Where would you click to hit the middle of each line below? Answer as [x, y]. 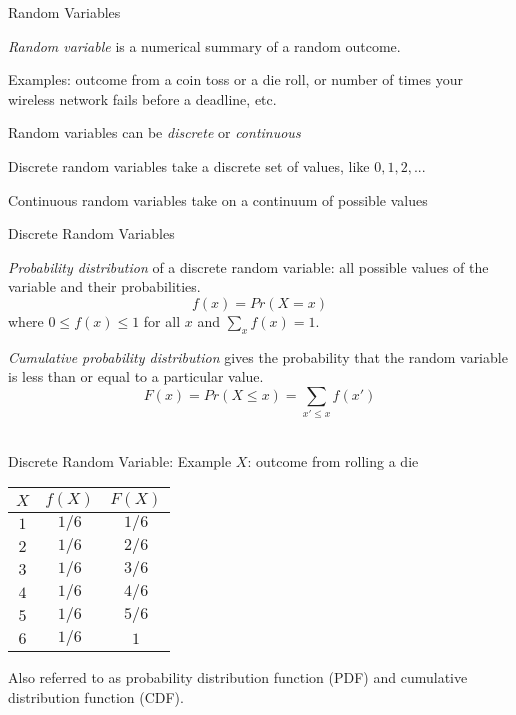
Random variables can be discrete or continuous [154, 132]
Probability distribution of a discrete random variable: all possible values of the [248, 266]
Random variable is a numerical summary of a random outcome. [204, 45]
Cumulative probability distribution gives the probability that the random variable [258, 356]
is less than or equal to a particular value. [136, 376]
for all [162, 320]
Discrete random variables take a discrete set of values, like [189, 165]
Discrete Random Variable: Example [120, 460]
